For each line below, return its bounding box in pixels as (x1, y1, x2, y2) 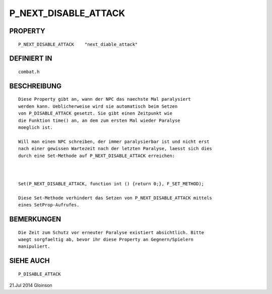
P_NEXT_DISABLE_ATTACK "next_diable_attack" (18, 41, 138, 47)
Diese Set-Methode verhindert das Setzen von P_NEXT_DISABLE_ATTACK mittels (18, 195, 213, 201)
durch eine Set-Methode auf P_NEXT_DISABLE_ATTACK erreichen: (18, 153, 175, 159)
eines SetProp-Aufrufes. (18, 202, 80, 208)
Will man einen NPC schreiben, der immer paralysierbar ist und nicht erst (18, 138, 210, 144)
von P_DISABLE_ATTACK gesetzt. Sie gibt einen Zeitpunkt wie (18, 111, 172, 116)
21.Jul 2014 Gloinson (9, 282, 52, 288)
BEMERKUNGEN (9, 215, 61, 224)
